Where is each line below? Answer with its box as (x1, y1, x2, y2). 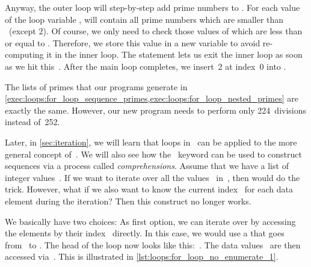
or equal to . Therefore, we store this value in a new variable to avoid (5, 36, 260, 49)
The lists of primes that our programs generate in (5, 80, 188, 93)
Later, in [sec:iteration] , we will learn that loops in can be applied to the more (5, 135, 297, 148)
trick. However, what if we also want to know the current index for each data (5, 183, 293, 195)
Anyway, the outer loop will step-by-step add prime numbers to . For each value (5, 1, 300, 13)
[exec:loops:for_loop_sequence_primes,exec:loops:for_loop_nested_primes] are (5, 92, 298, 105)
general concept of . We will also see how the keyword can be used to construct (5, 147, 302, 160)
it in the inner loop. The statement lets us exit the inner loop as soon (46, 48, 303, 61)
